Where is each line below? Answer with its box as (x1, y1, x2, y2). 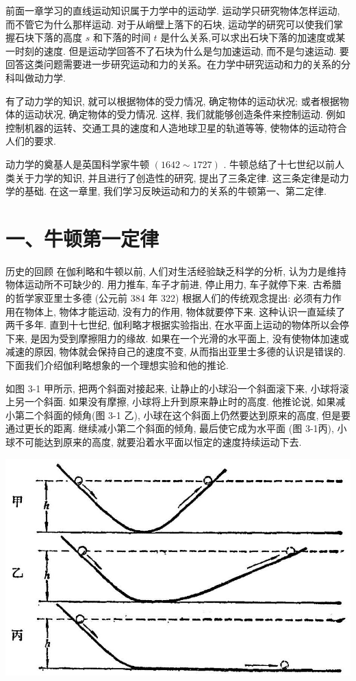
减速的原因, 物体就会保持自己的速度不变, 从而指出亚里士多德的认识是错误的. (5, 344, 346, 359)
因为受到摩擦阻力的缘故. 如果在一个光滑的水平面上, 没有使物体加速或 (40, 331, 349, 345)
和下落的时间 (92, 30, 151, 45)
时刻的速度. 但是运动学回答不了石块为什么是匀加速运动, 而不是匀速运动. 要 (14, 43, 349, 58)
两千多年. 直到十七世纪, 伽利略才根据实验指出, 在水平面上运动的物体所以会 (5, 318, 340, 332)
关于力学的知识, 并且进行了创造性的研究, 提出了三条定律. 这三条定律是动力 (14, 170, 349, 184)
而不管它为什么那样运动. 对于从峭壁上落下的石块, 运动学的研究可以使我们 (5, 16, 334, 31)
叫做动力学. (14, 70, 66, 84)
